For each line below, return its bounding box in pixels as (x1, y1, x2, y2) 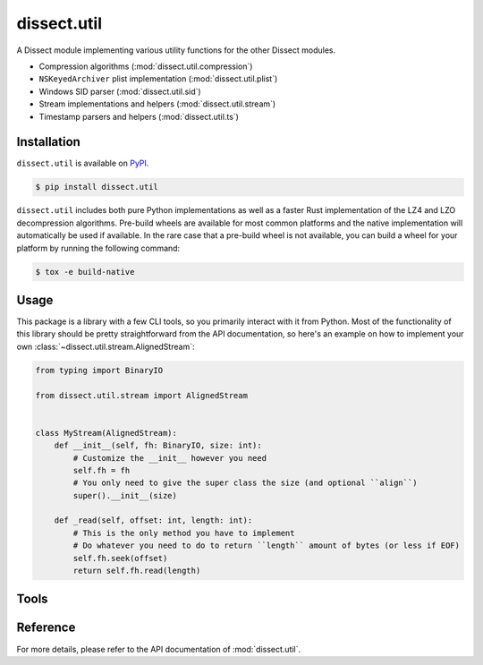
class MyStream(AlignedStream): (35, 428, 178, 438)
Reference (16, 620, 76, 635)
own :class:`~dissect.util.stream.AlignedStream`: (16, 341, 195, 352)
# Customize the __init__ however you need (72, 453, 267, 463)
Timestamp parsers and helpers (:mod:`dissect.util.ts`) (38, 111, 239, 122)
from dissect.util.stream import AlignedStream (35, 390, 248, 400)
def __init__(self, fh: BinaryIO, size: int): (54, 440, 263, 451)
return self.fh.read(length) (72, 566, 201, 576)
